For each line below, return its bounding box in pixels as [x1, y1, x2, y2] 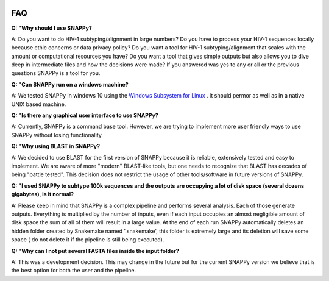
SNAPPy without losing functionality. [11, 131, 104, 138]
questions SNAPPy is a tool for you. [11, 69, 101, 77]
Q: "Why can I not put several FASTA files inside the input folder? [11, 247, 179, 254]
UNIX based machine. [11, 101, 66, 108]
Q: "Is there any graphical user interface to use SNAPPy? [11, 112, 158, 119]
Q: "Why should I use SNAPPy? [11, 24, 93, 32]
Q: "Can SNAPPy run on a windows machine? [11, 80, 129, 88]
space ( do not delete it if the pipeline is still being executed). [11, 236, 164, 243]
